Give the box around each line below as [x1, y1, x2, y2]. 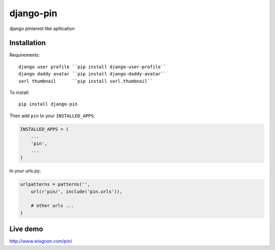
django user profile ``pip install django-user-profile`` [18, 64, 167, 70]
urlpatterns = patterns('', [20, 181, 90, 187]
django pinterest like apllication [9, 25, 75, 32]
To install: [9, 90, 30, 96]
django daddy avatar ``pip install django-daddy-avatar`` [18, 71, 167, 77]
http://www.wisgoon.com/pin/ [9, 238, 72, 244]
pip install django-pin [18, 101, 78, 107]
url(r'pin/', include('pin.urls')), [31, 188, 122, 195]
